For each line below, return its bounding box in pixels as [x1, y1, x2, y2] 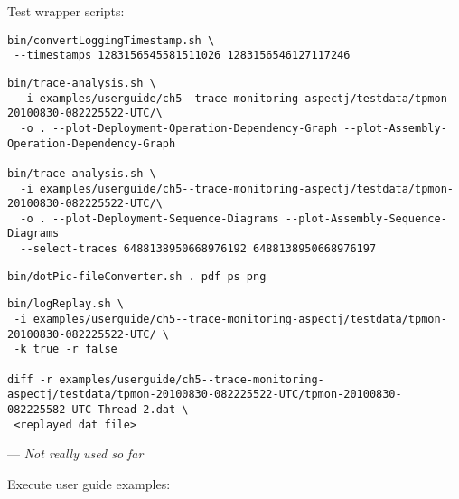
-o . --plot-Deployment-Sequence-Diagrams [20, 212, 279, 225]
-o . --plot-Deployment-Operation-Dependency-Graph [20, 121, 338, 135]
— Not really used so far [7, 444, 144, 463]
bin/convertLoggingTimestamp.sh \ [7, 33, 215, 47]
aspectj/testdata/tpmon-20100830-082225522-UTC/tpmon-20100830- [7, 388, 402, 401]
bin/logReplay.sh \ [7, 297, 124, 311]
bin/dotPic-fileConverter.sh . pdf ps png [7, 269, 267, 283]
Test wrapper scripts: [7, 2, 125, 20]
